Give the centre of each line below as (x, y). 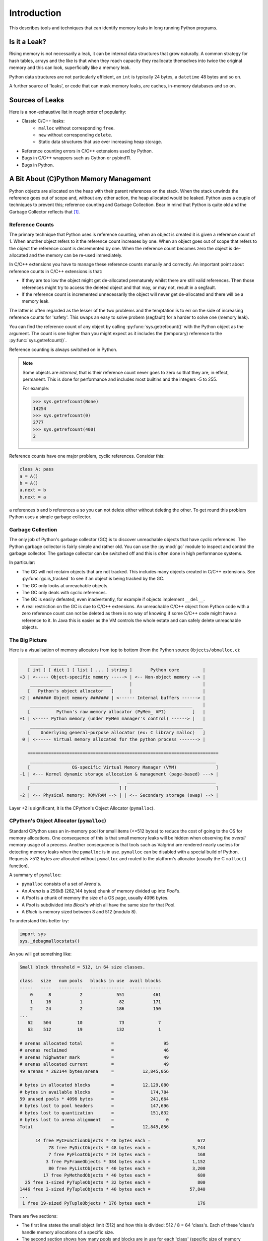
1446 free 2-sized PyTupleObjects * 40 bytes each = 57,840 (113, 1189)
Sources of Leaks (37, 100)
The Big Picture (28, 640)
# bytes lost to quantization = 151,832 (94, 1113)
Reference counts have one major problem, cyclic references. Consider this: (87, 456)
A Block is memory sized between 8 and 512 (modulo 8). (79, 911)
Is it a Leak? (28, 42)
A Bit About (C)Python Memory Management (80, 179)
